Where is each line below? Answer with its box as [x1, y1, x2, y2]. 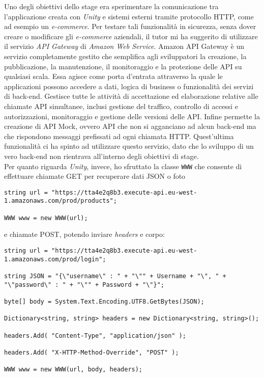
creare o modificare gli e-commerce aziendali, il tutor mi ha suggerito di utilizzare [4, 31, 258, 41]
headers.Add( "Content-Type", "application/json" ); [4, 332, 186, 339]
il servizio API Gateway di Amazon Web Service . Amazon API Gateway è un [4, 41, 244, 51]
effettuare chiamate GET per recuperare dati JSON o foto [4, 171, 186, 181]
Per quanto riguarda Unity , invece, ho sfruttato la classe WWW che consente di [4, 160, 242, 171]
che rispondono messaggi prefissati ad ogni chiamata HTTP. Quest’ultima [4, 130, 234, 141]
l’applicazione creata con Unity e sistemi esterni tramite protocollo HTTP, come [4, 11, 254, 21]
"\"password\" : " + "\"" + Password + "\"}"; [4, 281, 164, 288]
